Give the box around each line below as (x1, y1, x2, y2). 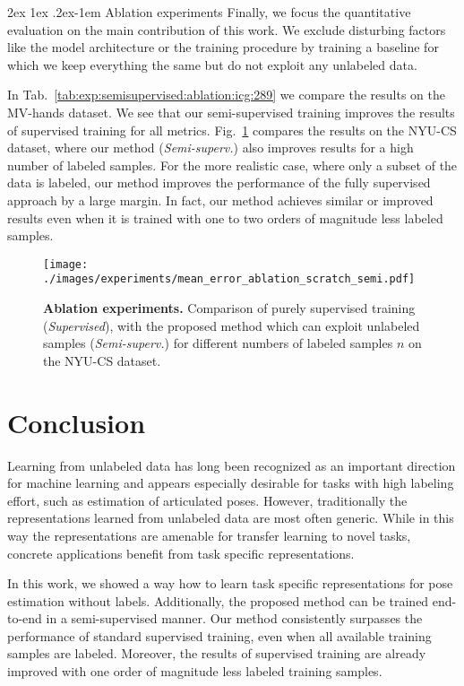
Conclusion (7, 404, 146, 440)
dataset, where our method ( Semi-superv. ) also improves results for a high (7, 138, 414, 157)
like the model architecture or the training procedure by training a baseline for (7, 38, 439, 56)
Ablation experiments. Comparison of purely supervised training (43, 299, 416, 317)
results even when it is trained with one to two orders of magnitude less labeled (7, 208, 443, 227)
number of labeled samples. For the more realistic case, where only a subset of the (7, 155, 458, 174)
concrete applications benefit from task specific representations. (7, 543, 355, 562)
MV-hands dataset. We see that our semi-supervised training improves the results (7, 102, 455, 121)
